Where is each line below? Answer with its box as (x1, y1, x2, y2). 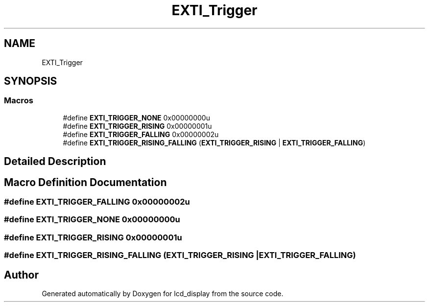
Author (4, 268, 39, 281)
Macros (4, 95, 33, 106)
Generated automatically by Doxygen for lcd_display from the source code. (42, 289, 284, 298)
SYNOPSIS (4, 75, 57, 88)
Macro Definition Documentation (4, 176, 167, 188)
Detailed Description (4, 155, 106, 168)
